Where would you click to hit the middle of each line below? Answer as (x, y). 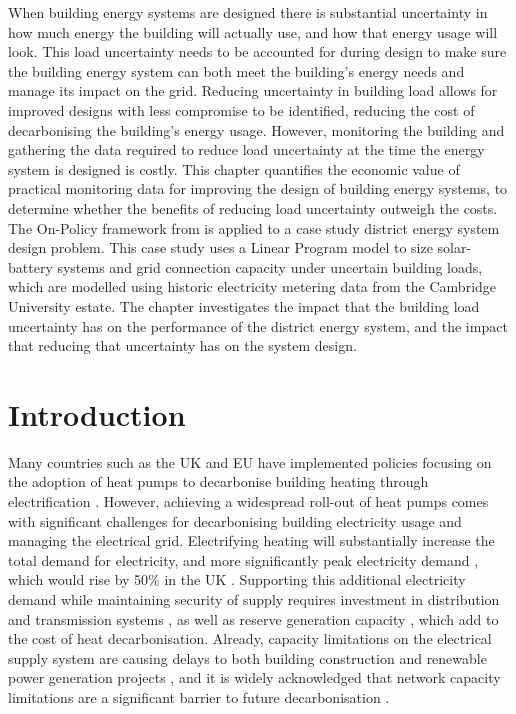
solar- (454, 247)
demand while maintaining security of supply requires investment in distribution (254, 598)
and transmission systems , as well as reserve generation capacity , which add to (253, 618)
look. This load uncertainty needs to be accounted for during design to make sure (257, 51)
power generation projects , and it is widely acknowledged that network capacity (254, 677)
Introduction (97, 413)
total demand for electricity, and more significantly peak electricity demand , (243, 559)
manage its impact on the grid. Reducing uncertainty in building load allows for (253, 90)
